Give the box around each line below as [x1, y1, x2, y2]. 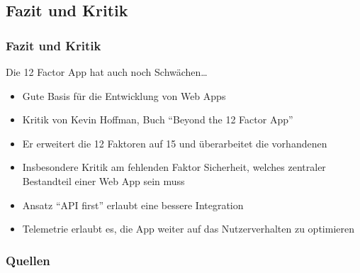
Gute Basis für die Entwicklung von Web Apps [22, 88, 226, 103]
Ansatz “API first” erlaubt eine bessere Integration [22, 197, 244, 212]
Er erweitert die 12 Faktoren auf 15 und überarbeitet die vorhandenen [22, 135, 327, 150]
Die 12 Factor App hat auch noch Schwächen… [6, 65, 208, 79]
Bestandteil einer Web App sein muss [22, 173, 185, 188]
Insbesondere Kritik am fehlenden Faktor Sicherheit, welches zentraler [22, 160, 326, 174]
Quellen [6, 251, 50, 269]
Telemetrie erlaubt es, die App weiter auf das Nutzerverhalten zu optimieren [22, 221, 354, 236]
